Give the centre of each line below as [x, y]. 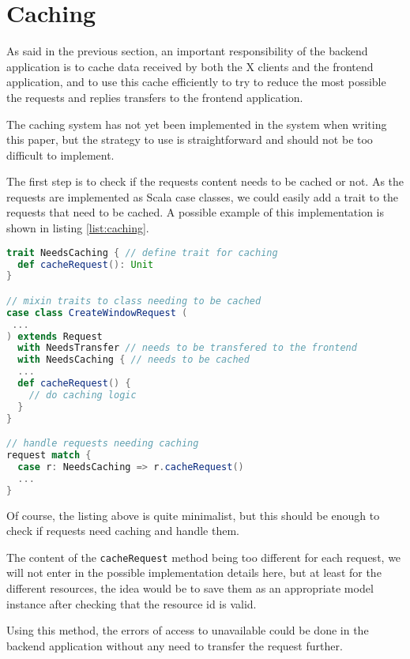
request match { [49, 456]
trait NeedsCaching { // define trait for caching [142, 252]
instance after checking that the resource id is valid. [132, 603]
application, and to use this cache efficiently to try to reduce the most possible [196, 82]
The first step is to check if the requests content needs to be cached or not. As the [205, 181]
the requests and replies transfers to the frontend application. [155, 97]
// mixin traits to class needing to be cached [134, 301]
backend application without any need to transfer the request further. [175, 645]
